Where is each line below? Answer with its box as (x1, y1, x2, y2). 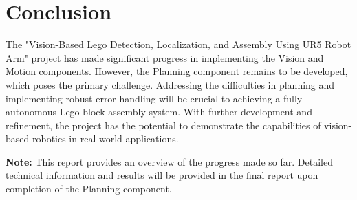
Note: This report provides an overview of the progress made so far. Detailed (6, 154, 333, 168)
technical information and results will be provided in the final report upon (6, 168, 318, 182)
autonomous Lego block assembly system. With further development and (6, 104, 312, 119)
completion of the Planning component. (6, 181, 172, 196)
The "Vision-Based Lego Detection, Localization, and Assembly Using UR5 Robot (6, 37, 351, 52)
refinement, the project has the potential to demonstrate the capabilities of (6, 118, 321, 132)
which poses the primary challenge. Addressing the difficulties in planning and (6, 77, 335, 91)
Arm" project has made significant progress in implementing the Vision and (6, 50, 324, 65)
